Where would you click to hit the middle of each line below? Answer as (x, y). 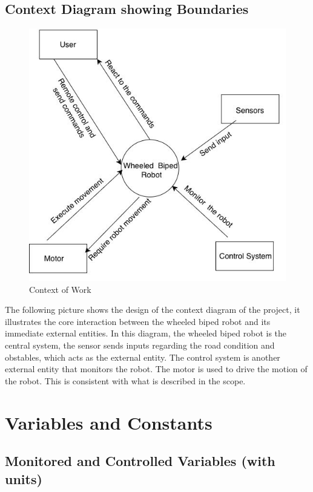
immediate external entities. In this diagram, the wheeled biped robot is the (146, 333)
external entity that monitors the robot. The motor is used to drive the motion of (156, 369)
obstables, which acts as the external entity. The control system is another (143, 357)
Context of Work (60, 289)
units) (24, 478)
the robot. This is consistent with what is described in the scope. (125, 380)
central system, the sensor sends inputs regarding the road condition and (140, 345)
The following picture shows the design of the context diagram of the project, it (153, 310)
